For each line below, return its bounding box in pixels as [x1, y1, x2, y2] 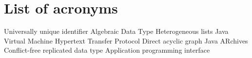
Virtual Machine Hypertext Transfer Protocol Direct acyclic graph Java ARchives [4, 35, 248, 45]
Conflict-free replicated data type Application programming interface [4, 45, 210, 55]
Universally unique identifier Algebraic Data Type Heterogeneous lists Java [4, 26, 229, 36]
